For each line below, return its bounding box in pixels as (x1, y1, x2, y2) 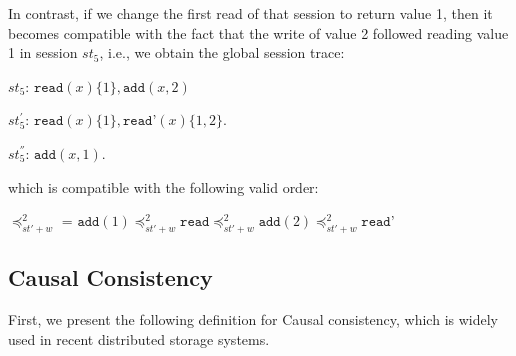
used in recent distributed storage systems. (8, 328, 270, 349)
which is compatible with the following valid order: (8, 176, 319, 197)
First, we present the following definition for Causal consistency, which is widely (8, 309, 498, 330)
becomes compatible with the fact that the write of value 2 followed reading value (8, 22, 509, 43)
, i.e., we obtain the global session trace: (99, 42, 345, 63)
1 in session (8, 42, 78, 63)
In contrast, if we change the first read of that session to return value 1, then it (8, 3, 493, 23)
